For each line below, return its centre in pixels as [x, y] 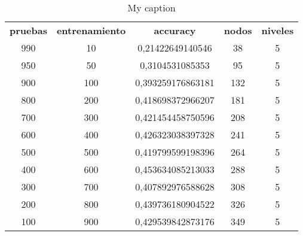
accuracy [175, 30]
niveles [278, 30]
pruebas [28, 30]
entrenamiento [91, 30]
